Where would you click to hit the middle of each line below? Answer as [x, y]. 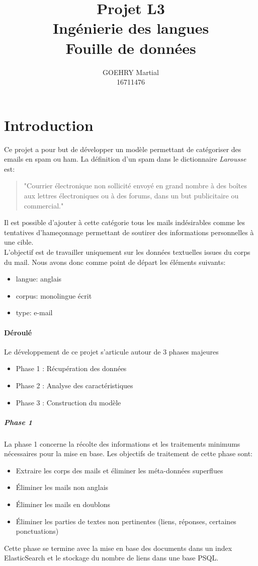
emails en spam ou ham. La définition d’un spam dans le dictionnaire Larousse [125, 159]
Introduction [49, 125]
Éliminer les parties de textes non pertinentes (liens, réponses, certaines [126, 521]
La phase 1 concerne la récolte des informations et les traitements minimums [122, 443]
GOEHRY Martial [131, 72]
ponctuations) [37, 531]
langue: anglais [39, 279]
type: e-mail [34, 312]
